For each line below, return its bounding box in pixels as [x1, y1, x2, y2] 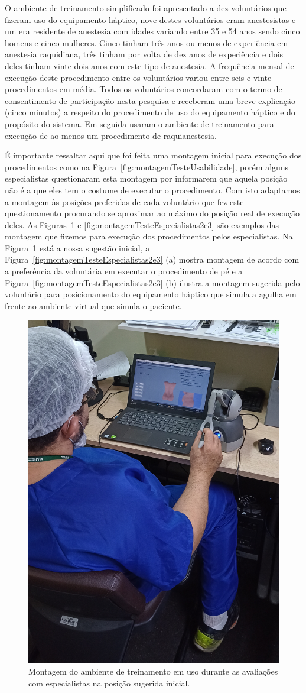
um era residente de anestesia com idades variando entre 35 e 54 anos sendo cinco [5, 25, 300, 37]
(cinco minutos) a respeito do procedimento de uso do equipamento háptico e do [5, 106, 295, 118]
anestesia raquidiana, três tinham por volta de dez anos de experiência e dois [5, 48, 284, 60]
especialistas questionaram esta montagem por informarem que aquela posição [5, 172, 288, 184]
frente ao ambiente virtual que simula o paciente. [5, 299, 182, 312]
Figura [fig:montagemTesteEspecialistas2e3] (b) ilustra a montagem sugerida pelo [5, 276, 300, 289]
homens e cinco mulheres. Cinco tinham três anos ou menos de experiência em [5, 36, 288, 48]
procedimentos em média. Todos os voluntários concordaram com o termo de [5, 83, 282, 95]
